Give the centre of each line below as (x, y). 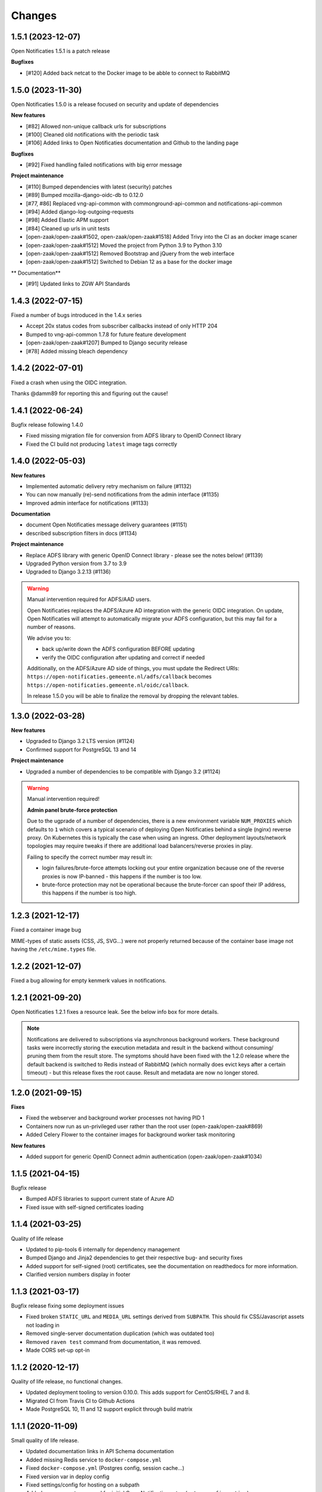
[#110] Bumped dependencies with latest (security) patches (99, 186)
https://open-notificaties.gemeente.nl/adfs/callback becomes (119, 677)
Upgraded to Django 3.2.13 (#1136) (69, 572)
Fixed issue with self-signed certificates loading (85, 1207)
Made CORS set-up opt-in (58, 1350)
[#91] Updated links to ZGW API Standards (78, 284)
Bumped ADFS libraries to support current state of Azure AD (100, 1199)
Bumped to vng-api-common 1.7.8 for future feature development (106, 334)
